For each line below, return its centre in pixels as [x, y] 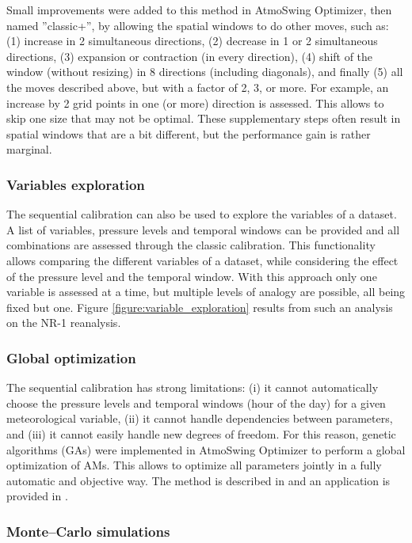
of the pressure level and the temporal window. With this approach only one [192, 276]
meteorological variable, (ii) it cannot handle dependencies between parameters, [200, 418]
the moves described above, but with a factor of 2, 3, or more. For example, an [198, 87]
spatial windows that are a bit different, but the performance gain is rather [189, 133]
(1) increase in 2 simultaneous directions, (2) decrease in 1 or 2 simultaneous [192, 41]
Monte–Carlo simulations [88, 531]
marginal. [29, 149]
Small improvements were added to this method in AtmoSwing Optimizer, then [199, 9]
